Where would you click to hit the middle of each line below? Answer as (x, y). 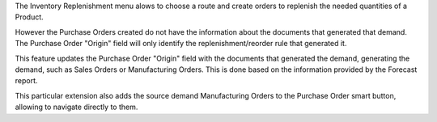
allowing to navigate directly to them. (76, 107)
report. (26, 81)
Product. (29, 17)
